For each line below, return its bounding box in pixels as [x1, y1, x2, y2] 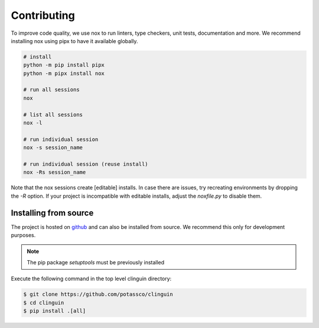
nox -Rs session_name [23, 169, 86, 176]
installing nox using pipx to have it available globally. [11, 37, 138, 44]
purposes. [11, 232, 36, 239]
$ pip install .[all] [23, 307, 86, 314]
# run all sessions [23, 86, 80, 93]
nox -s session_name [23, 145, 83, 151]
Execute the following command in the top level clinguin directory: [11, 275, 172, 283]
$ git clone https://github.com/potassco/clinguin [23, 291, 174, 298]
